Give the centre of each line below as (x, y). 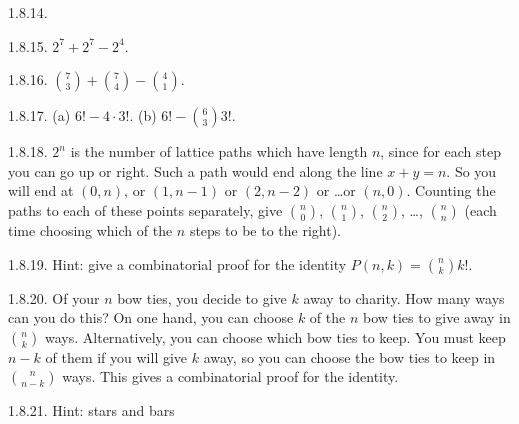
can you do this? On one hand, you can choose (151, 317)
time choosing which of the (90, 229)
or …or (336, 190)
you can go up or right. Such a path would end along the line (195, 170)
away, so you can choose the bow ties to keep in (349, 356)
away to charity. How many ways (404, 297)
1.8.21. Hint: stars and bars (91, 410)
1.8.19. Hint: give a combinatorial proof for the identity (177, 263)
